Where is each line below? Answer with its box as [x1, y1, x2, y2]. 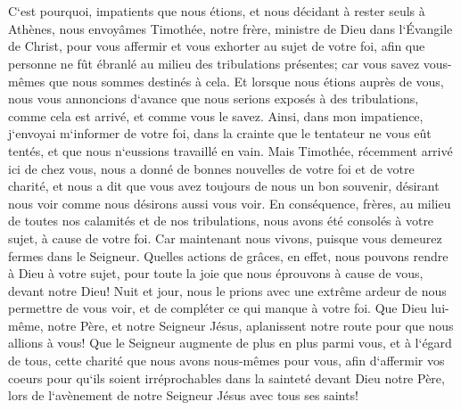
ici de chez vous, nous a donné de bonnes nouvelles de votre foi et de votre [8, 159, 415, 177]
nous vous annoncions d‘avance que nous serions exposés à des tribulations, [8, 89, 419, 108]
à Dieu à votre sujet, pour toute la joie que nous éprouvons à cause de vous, [8, 264, 424, 283]
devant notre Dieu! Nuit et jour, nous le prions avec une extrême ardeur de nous [8, 281, 447, 299]
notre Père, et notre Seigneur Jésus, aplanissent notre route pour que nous [47, 316, 454, 334]
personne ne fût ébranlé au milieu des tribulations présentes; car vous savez [8, 53, 420, 72]
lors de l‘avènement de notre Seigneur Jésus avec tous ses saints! [8, 386, 358, 405]
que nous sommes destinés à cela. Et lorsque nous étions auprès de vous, [48, 71, 444, 90]
